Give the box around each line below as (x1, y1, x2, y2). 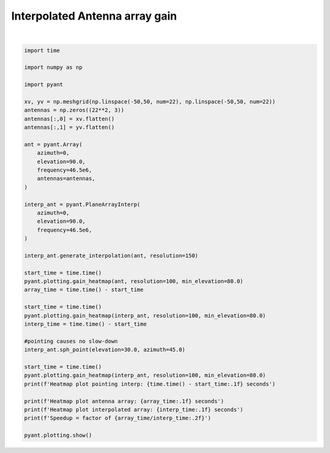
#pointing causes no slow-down (24, 337, 119, 345)
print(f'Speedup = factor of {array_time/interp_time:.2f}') (24, 414, 211, 422)
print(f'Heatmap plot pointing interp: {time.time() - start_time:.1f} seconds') (24, 380, 276, 388)
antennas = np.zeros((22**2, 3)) (24, 107, 125, 114)
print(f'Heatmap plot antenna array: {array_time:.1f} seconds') (24, 397, 224, 405)
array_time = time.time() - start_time (24, 286, 144, 293)
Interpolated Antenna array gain (11, 9, 177, 23)
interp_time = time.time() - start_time (24, 321, 147, 328)
